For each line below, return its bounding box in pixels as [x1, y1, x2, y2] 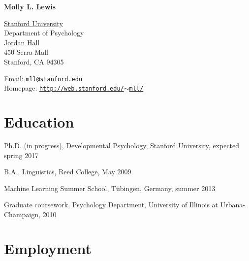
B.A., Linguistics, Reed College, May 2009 [4, 166, 131, 177]
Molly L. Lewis [4, 1, 56, 11]
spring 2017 [4, 150, 39, 160]
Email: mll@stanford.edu [4, 73, 83, 83]
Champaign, [4, 209, 40, 219]
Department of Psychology [4, 28, 84, 38]
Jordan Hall [4, 37, 40, 47]
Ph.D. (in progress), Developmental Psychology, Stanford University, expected [4, 140, 240, 150]
